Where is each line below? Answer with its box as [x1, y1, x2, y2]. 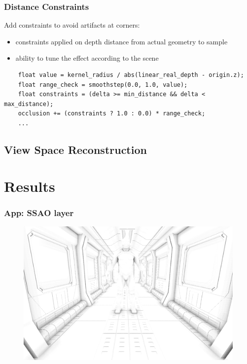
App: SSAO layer [4, 206, 74, 218]
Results [4, 176, 55, 196]
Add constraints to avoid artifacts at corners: [4, 20, 140, 30]
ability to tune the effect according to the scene [15, 53, 159, 63]
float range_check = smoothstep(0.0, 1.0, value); [18, 81, 188, 88]
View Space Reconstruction [4, 142, 147, 157]
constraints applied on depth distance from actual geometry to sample [15, 36, 228, 46]
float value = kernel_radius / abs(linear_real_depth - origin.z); [18, 72, 244, 78]
